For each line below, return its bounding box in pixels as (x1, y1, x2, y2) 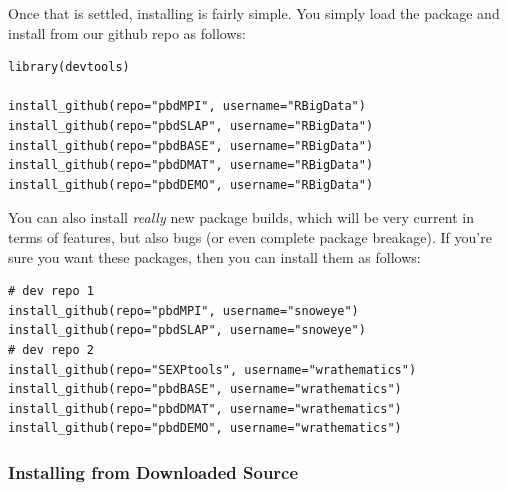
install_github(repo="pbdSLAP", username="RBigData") (8, 118, 374, 133)
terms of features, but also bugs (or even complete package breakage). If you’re (8, 226, 492, 247)
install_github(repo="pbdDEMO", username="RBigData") (8, 177, 374, 192)
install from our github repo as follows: (8, 22, 246, 43)
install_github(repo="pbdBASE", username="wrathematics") (8, 382, 402, 397)
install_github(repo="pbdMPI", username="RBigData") (8, 99, 366, 114)
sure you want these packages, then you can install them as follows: (8, 246, 421, 267)
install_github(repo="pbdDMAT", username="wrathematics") (8, 401, 402, 416)
